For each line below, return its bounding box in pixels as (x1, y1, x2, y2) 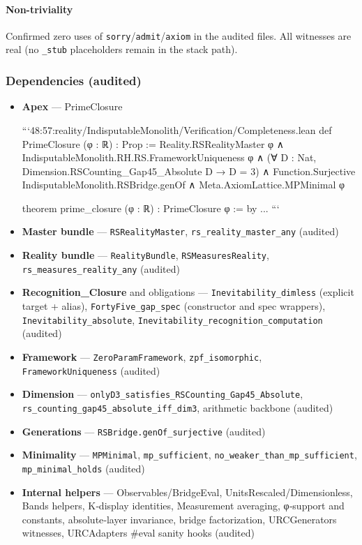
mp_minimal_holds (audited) (22, 461, 145, 475)
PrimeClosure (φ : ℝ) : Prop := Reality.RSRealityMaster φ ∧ (22, 136, 285, 151)
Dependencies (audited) (6, 72, 142, 89)
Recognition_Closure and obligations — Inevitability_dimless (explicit (22, 285, 354, 299)
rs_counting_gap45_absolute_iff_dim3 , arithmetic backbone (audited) (22, 400, 333, 415)
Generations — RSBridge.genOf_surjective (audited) (22, 424, 266, 438)
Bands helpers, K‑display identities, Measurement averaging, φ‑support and (22, 498, 345, 513)
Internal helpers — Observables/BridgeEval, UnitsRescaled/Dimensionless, (22, 484, 353, 499)
